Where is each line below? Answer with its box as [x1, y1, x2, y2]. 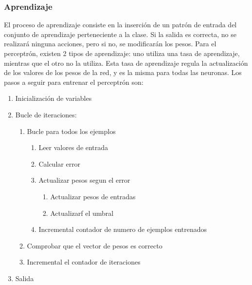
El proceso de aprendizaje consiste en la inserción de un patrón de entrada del [4, 19, 237, 30]
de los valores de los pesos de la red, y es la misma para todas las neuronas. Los [4, 67, 242, 77]
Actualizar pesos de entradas [50, 191, 136, 201]
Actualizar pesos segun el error [38, 175, 130, 185]
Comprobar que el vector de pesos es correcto [27, 240, 162, 250]
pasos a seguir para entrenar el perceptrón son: [4, 76, 144, 87]
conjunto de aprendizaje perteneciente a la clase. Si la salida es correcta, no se [4, 29, 236, 39]
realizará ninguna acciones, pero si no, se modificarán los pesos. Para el [4, 38, 216, 49]
